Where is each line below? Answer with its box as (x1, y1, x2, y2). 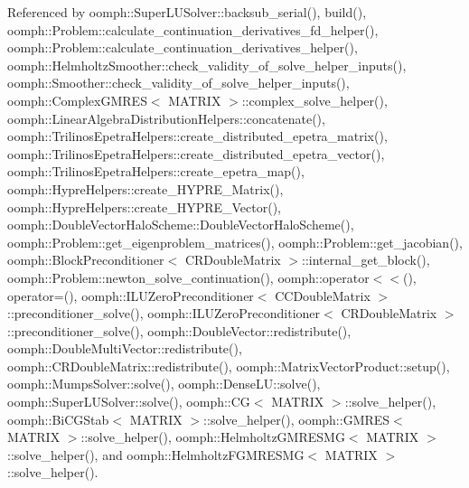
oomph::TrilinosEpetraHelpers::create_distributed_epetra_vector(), (7, 144, 385, 163)
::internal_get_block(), (302, 250, 430, 269)
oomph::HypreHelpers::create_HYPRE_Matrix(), (7, 179, 284, 198)
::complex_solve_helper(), (241, 90, 388, 109)
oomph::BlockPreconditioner (7, 250, 164, 269)
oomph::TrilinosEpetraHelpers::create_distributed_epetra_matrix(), (7, 127, 388, 145)
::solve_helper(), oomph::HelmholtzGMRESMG (80, 427, 345, 446)
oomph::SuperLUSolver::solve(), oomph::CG (7, 392, 250, 411)
